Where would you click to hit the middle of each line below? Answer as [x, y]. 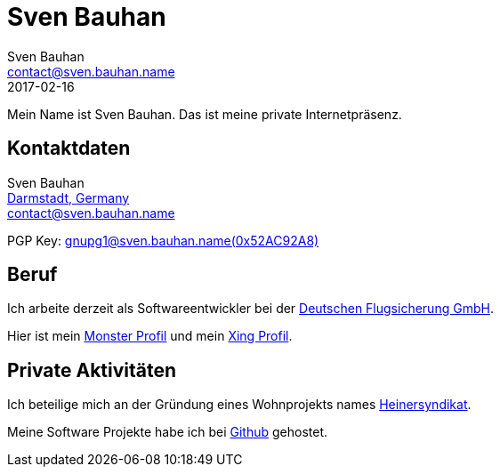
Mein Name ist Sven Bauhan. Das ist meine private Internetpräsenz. [205, 114]
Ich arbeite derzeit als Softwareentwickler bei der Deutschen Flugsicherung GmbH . [250, 309]
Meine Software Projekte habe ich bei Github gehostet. [168, 432]
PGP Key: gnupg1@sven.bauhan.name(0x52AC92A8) [163, 240]
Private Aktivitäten [92, 370]
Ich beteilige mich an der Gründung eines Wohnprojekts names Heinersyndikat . [239, 405]
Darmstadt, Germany [69, 197]
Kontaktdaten [69, 149]
